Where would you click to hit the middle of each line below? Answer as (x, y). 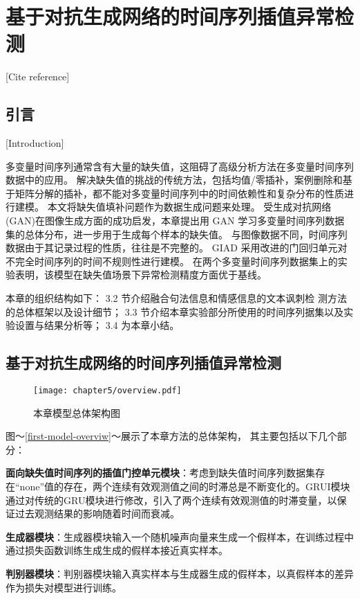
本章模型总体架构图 (77, 412)
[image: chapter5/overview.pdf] (107, 391)
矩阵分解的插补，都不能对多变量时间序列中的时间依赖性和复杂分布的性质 (179, 193)
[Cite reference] (38, 77)
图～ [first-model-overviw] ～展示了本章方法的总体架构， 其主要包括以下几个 (171, 436)
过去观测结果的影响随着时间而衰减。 (97, 513)
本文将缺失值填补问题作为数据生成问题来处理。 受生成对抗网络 (189, 207)
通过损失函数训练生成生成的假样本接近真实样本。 (117, 550)
